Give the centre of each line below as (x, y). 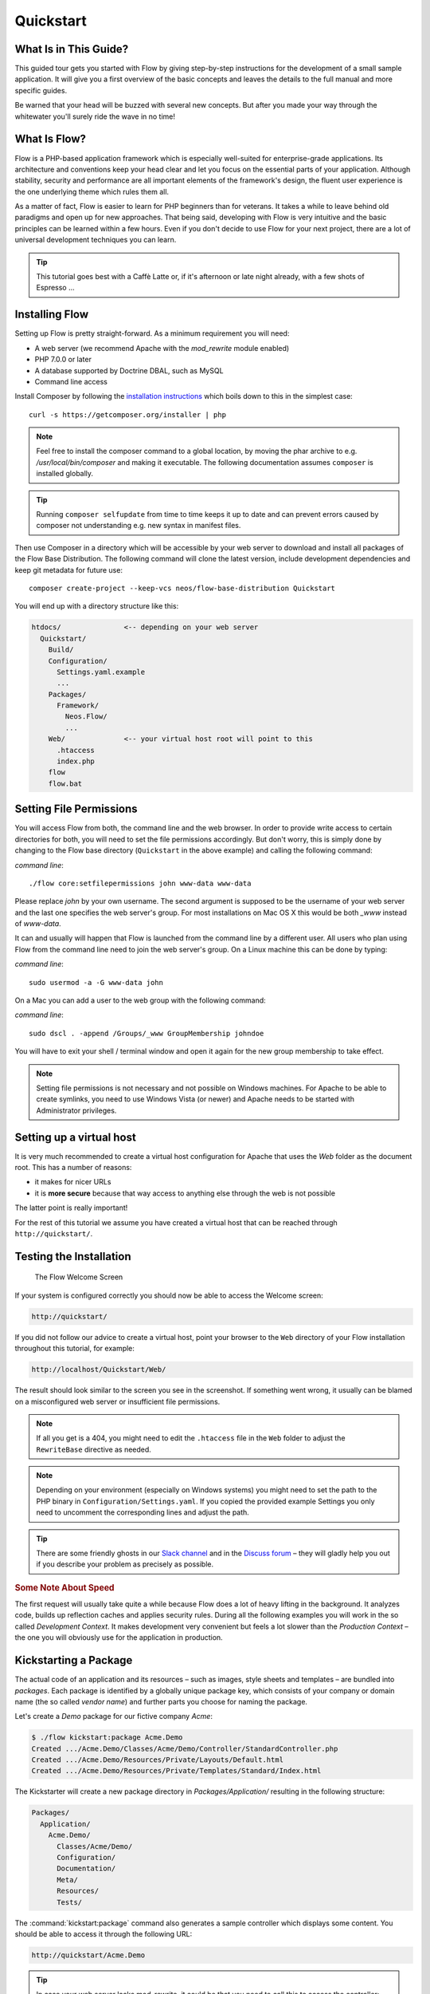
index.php (76, 761)
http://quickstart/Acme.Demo (88, 1955)
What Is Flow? (51, 139)
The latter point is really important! (71, 1208)
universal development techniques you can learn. (96, 240)
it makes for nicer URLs (73, 1182)
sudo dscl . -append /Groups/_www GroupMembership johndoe (147, 1033)
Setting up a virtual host (76, 1137)
